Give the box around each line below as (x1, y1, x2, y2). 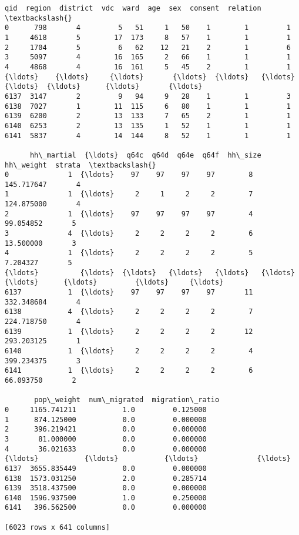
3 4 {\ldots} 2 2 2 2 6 (5, 229, 253, 238)
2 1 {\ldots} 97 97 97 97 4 (5, 209, 253, 218)
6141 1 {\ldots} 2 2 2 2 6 (5, 366, 253, 375)
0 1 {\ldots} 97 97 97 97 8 (5, 170, 253, 179)
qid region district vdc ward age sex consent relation (5, 4, 261, 12)
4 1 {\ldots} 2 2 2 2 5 (5, 249, 253, 258)
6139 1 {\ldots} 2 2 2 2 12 (5, 327, 253, 336)
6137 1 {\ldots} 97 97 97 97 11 (5, 288, 253, 297)
